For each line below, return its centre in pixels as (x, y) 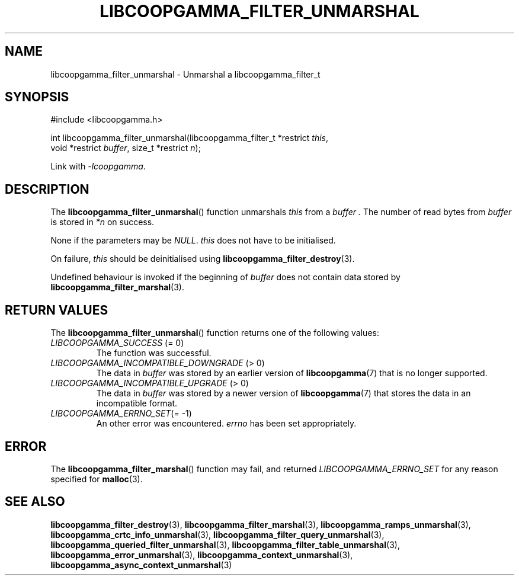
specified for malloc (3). (97, 479)
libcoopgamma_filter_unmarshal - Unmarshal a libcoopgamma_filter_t (185, 74)
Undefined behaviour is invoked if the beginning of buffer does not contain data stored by (225, 277)
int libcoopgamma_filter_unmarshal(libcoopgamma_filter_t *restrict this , (189, 138)
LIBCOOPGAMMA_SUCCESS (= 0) (117, 343)
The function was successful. (154, 353)
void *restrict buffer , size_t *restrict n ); (126, 148)
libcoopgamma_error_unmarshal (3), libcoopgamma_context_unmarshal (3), (202, 555)
